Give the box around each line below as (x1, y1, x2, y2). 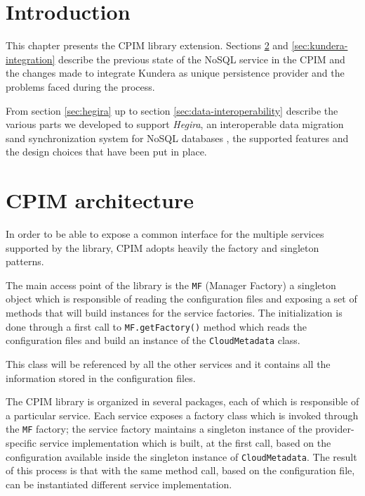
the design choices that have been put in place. (6, 144, 207, 159)
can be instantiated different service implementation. (6, 476, 232, 491)
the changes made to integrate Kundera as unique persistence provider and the (6, 65, 345, 80)
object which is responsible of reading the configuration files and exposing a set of (6, 291, 357, 306)
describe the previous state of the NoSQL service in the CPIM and (58, 51, 345, 66)
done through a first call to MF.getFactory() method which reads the (6, 319, 307, 333)
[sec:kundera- (291, 38, 348, 53)
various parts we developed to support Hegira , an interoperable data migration (6, 117, 344, 132)
